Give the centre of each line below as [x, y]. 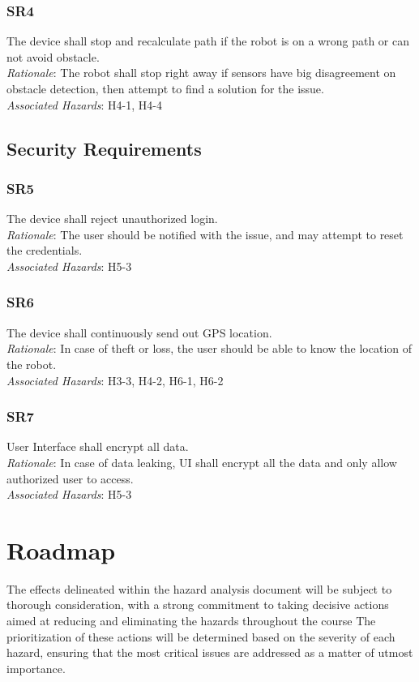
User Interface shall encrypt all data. [98, 446]
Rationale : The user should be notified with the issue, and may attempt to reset [205, 234]
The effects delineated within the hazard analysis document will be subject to [199, 588]
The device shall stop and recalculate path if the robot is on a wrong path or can [208, 41]
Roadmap [61, 549]
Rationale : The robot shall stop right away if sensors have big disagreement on [201, 73]
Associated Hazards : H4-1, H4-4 [84, 104]
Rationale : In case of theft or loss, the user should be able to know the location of [209, 348]
